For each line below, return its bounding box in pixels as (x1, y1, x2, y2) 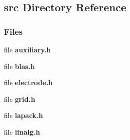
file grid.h (4, 93, 36, 104)
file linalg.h (4, 126, 40, 137)
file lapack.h (4, 110, 43, 120)
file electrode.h (4, 77, 53, 88)
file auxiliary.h (4, 45, 51, 54)
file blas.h (4, 61, 35, 71)
